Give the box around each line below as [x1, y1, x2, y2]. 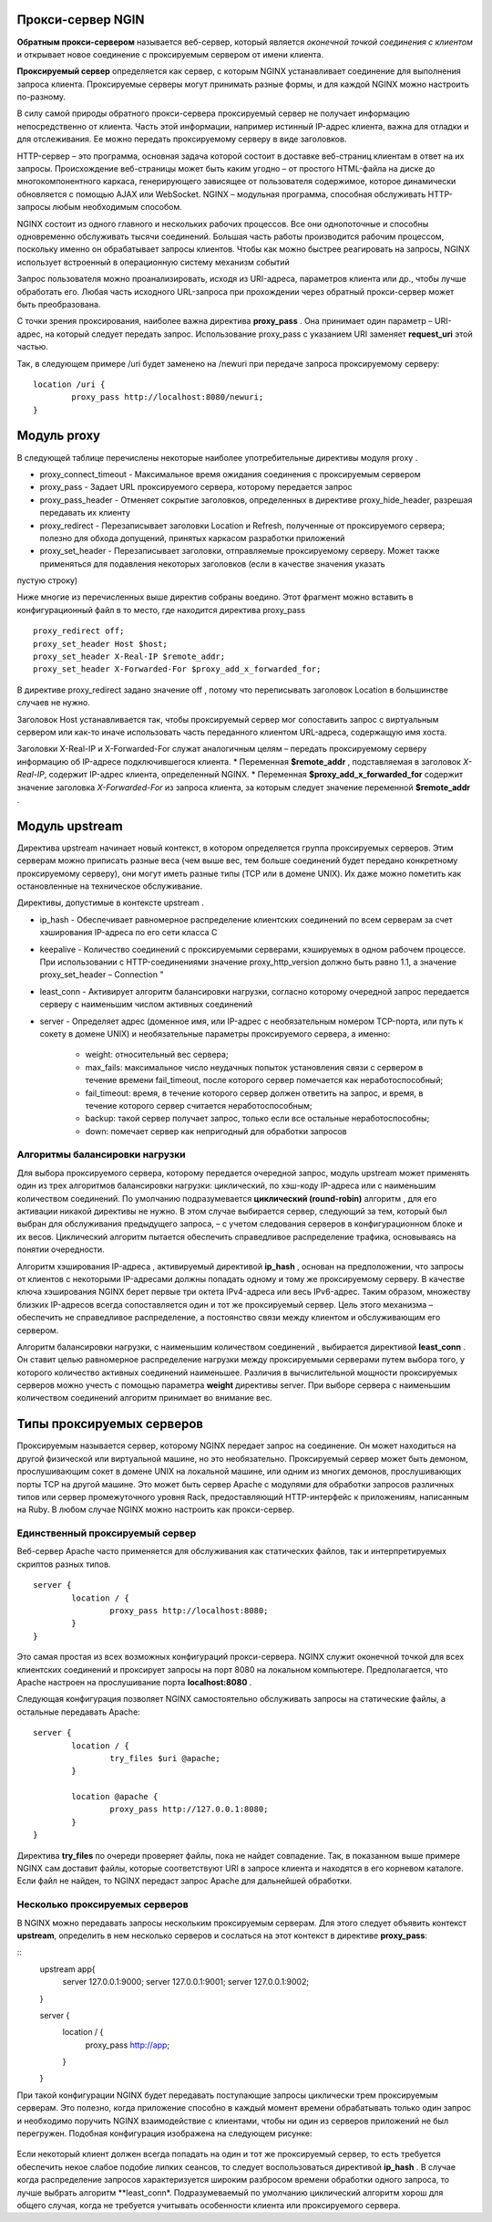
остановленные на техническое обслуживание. [16, 881, 203, 892]
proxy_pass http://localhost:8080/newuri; [71, 392, 264, 402]
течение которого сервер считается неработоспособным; [85, 1100, 313, 1111]
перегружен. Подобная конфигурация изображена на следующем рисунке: [16, 2128, 313, 2139]
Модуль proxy [16, 428, 101, 443]
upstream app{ [39, 1963, 96, 1975]
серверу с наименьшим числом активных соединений [39, 999, 253, 1010]
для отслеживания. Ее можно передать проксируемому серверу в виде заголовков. [16, 133, 347, 145]
